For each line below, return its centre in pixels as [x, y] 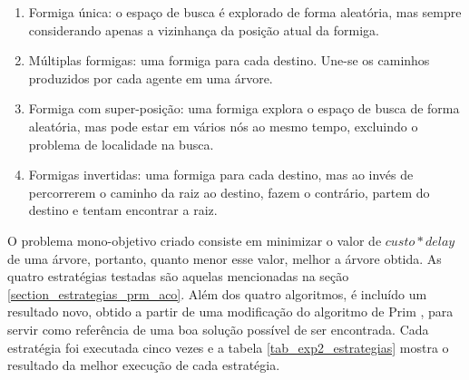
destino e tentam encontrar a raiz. [123, 210]
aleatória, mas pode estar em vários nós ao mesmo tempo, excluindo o [223, 126]
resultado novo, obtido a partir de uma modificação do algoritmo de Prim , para [230, 312]
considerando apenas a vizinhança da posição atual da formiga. [204, 29]
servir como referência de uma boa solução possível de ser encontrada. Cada [218, 329]
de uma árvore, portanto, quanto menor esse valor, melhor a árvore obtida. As [225, 258]
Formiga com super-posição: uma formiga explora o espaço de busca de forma [244, 108]
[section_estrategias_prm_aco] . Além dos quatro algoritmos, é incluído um [217, 293]
